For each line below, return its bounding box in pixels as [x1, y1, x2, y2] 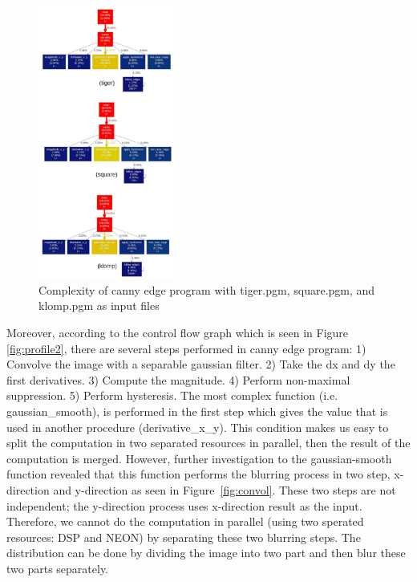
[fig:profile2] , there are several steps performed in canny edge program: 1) [6, 340, 366, 356]
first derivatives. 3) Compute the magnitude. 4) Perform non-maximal [6, 371, 350, 388]
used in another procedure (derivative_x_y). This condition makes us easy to [6, 418, 389, 435]
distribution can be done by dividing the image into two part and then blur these [6, 544, 406, 561]
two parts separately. [6, 560, 109, 576]
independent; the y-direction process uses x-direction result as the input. [6, 497, 362, 514]
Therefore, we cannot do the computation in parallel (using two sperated [6, 513, 364, 530]
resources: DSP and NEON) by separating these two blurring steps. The [6, 528, 361, 545]
